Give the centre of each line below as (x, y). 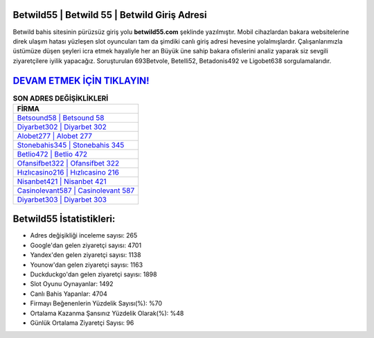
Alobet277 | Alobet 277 (55, 136)
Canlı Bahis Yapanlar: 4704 (69, 294)
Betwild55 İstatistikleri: (64, 219)
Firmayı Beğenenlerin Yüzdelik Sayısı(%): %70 (96, 303)
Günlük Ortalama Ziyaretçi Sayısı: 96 (82, 323)
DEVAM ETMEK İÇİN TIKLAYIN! (81, 81)
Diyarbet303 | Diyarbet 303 (62, 199)
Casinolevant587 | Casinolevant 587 (76, 190)
